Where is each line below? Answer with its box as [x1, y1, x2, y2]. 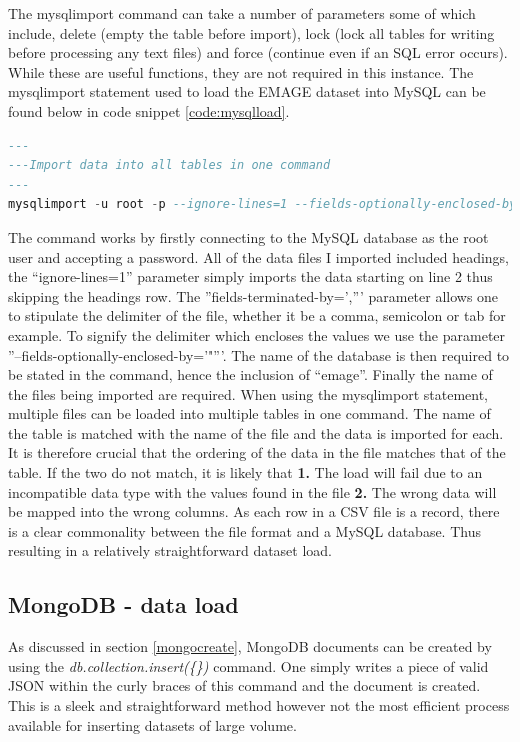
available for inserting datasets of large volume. [8, 714, 297, 735]
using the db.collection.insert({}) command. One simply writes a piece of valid [8, 655, 489, 676]
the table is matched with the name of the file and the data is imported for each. [8, 422, 504, 443]
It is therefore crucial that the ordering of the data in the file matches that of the [8, 442, 506, 463]
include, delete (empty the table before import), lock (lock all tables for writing [8, 22, 495, 43]
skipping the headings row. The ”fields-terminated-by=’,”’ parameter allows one [8, 285, 499, 306]
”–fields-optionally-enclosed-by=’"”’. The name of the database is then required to [8, 344, 510, 365]
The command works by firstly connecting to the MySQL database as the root [8, 226, 489, 247]
